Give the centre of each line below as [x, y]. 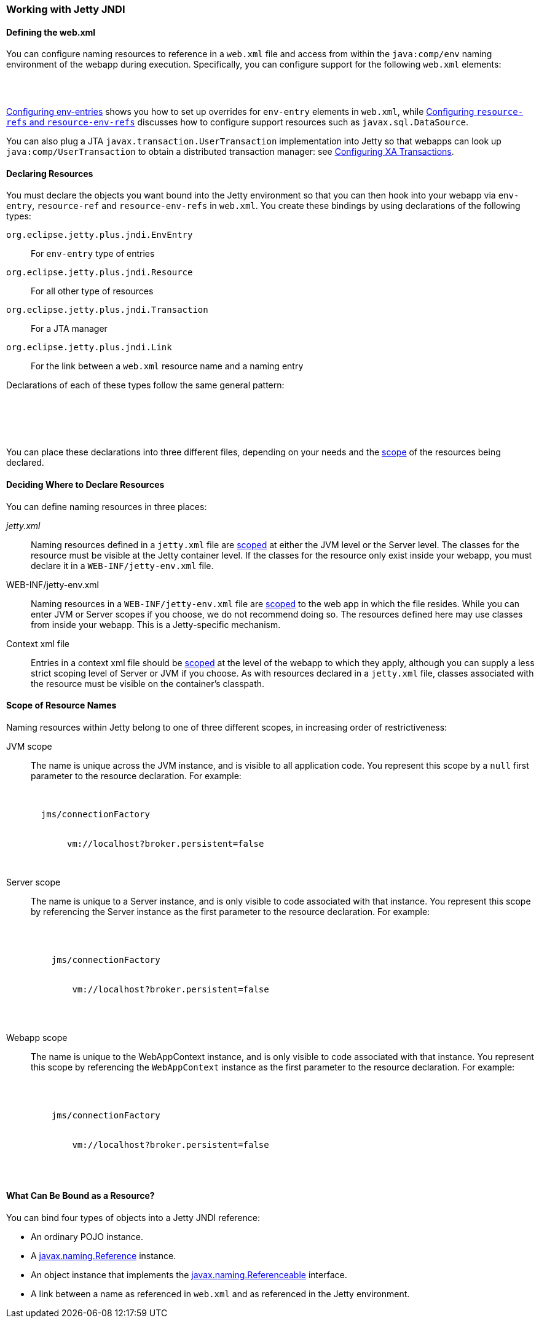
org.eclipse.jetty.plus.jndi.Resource [100, 273]
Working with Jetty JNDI [66, 9]
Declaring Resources [50, 173]
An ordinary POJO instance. [87, 1237]
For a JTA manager [69, 329]
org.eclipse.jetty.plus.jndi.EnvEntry [100, 235]
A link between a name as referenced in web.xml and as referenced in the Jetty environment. [220, 1294]
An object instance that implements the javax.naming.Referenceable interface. [189, 1275]
